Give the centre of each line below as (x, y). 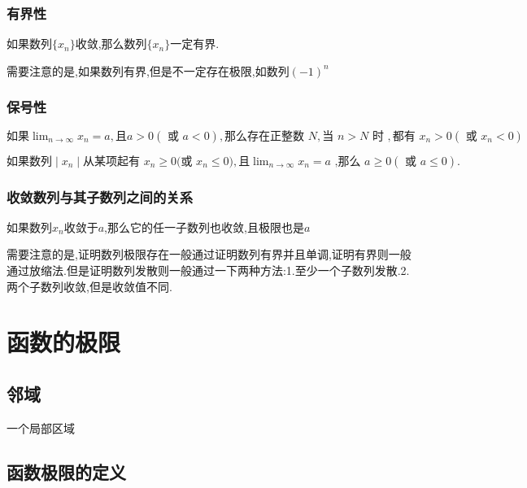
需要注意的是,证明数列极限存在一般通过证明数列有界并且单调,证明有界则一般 (209, 254)
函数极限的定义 (66, 471)
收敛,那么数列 (111, 44)
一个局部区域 (41, 427)
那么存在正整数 (265, 136)
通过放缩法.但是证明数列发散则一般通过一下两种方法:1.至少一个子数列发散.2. (208, 270)
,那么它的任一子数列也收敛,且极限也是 (204, 227)
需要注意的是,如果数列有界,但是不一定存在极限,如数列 (148, 70)
